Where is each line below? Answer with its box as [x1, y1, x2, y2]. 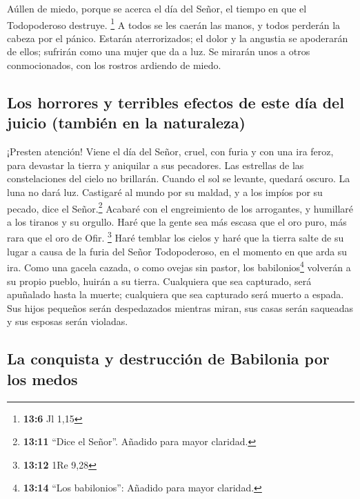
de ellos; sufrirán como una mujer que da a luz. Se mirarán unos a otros [7, 44, 310, 59]
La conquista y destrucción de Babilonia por [7, 348, 330, 369]
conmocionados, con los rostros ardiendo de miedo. [7, 58, 221, 72]
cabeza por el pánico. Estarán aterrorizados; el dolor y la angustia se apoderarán [7, 30, 348, 45]
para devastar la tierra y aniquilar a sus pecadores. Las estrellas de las [7, 157, 304, 172]
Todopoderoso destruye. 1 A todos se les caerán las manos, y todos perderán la [7, 15, 341, 32]
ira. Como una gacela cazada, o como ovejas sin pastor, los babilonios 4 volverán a [7, 258, 351, 274]
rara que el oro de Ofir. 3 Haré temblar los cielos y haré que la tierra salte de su [7, 228, 344, 245]
